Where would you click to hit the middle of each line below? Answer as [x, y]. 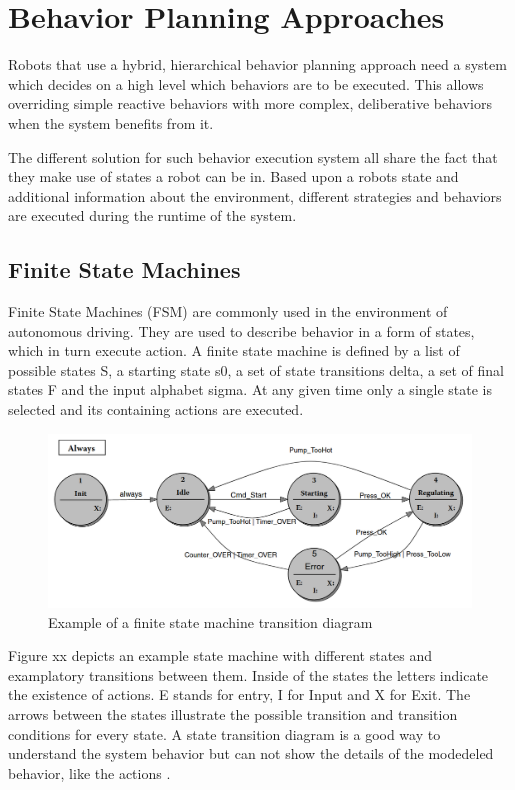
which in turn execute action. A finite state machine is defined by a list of [234, 350]
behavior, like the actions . [89, 772]
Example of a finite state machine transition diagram [210, 621]
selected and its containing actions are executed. [156, 409]
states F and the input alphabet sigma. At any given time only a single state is [250, 389]
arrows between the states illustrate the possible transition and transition [233, 713]
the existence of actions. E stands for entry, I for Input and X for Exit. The [239, 694]
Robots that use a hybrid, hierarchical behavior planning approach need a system [257, 64]
